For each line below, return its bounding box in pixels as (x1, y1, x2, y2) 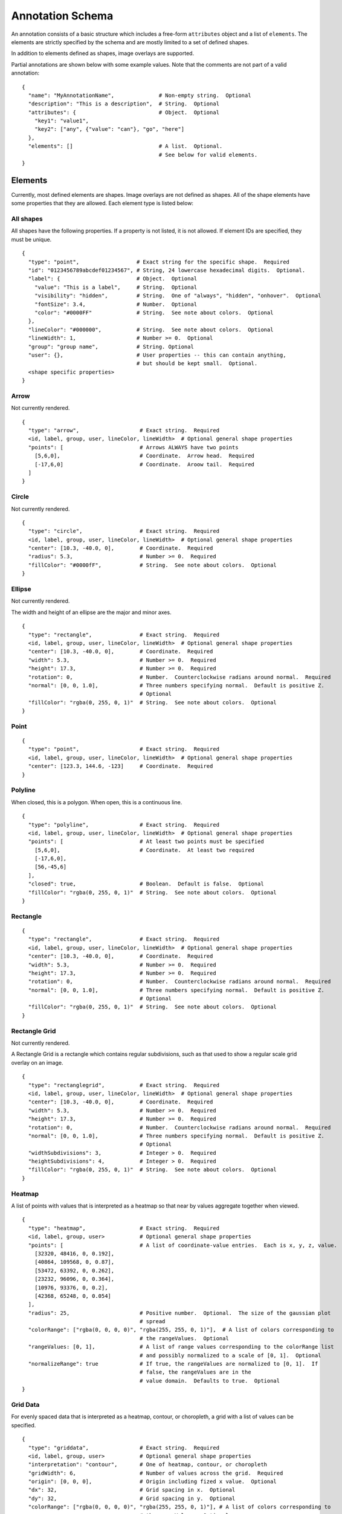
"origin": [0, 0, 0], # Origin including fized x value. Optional (28, 1478, 277, 1485)
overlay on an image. (11, 1059, 63, 1066)
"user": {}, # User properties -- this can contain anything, (28, 351, 286, 359)
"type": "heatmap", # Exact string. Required (28, 1225, 220, 1232)
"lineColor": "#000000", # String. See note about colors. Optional (28, 326, 274, 333)
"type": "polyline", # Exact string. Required (28, 821, 220, 828)
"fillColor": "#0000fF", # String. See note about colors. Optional (28, 561, 277, 569)
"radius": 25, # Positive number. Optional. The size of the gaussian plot (28, 1309, 331, 1317)
